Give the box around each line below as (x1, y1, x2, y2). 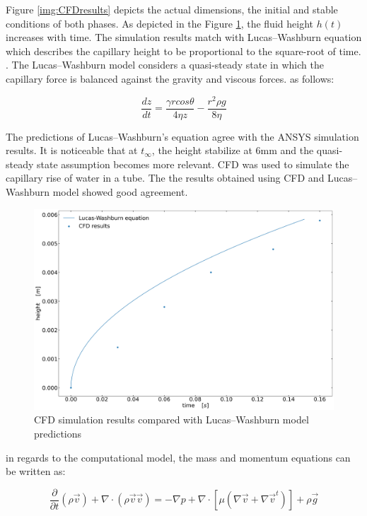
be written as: (6, 464, 66, 479)
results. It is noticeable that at (6, 143, 138, 158)
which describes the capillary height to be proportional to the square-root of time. (6, 43, 361, 58)
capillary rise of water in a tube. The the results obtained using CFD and (6, 170, 325, 185)
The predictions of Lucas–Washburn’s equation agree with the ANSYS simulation (6, 129, 359, 143)
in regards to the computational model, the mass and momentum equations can (6, 450, 351, 464)
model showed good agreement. (52, 184, 188, 199)
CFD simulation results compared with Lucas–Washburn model (34, 412, 309, 427)
